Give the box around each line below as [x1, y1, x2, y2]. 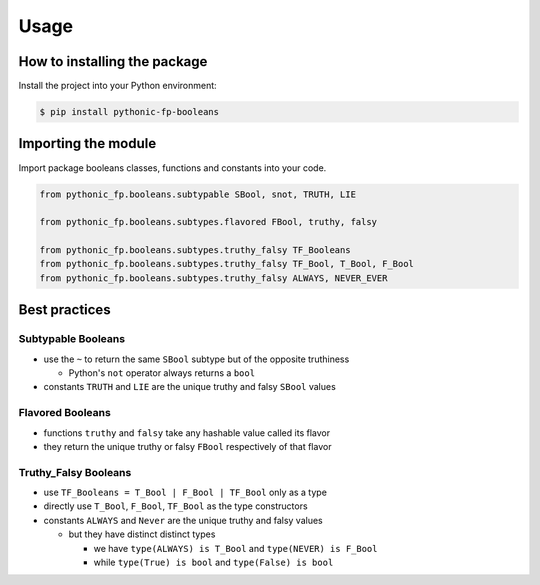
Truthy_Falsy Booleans [18, 465, 132, 479]
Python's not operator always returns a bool [68, 367, 255, 379]
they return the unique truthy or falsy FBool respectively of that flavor [43, 440, 332, 452]
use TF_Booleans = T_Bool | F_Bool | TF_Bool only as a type [43, 486, 327, 499]
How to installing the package [18, 53, 208, 70]
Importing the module [18, 135, 157, 152]
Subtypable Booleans [18, 332, 125, 346]
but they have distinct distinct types [68, 528, 216, 540]
